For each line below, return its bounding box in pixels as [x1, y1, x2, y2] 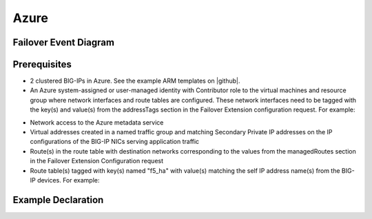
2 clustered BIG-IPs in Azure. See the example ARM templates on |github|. [30, 76, 240, 85]
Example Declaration [12, 194, 104, 206]
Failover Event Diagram [12, 36, 115, 48]
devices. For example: [37, 176, 100, 184]
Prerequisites [12, 59, 72, 70]
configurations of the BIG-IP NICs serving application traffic [30, 138, 200, 146]
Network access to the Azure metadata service [30, 118, 164, 127]
